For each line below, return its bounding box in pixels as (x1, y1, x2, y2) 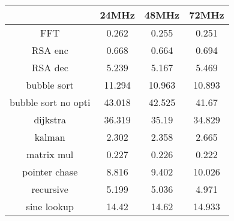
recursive (31, 182, 68, 196)
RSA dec (31, 60, 68, 74)
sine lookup (26, 199, 74, 213)
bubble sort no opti (10, 95, 91, 109)
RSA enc (31, 43, 68, 57)
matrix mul (26, 147, 74, 161)
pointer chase (22, 165, 78, 178)
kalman (34, 130, 65, 144)
